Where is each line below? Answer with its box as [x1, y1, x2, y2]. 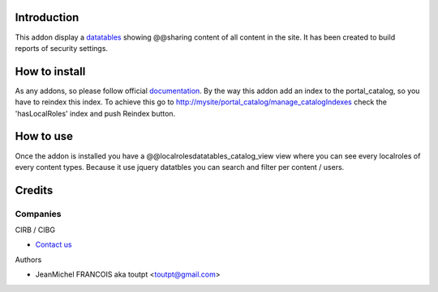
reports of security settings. [15, 43, 109, 53]
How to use [15, 129, 73, 143]
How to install [15, 65, 86, 78]
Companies [15, 208, 62, 219]
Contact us [35, 239, 72, 250]
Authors [15, 255, 42, 264]
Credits [15, 183, 54, 197]
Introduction [15, 11, 79, 24]
